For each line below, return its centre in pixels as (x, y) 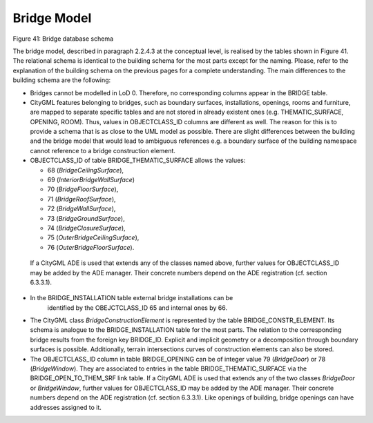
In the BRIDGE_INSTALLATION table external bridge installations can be (132, 298)
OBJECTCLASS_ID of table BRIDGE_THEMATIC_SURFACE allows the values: (138, 160)
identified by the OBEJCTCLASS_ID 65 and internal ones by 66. (137, 308)
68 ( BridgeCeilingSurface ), (86, 170)
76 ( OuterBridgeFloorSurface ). (91, 247)
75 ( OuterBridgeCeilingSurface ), (93, 237)
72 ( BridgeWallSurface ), (82, 209)
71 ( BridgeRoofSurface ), (82, 199)
